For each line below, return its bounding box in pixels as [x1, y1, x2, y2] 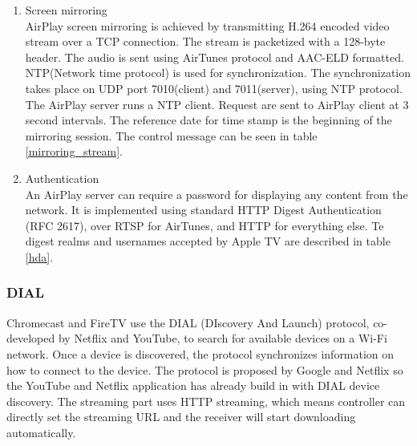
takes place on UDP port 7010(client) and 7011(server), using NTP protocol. [25, 79, 403, 96]
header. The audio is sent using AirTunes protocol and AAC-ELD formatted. [25, 48, 404, 65]
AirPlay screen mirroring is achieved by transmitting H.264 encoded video [25, 17, 390, 34]
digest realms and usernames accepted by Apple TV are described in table [25, 233, 391, 249]
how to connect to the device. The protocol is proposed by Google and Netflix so [6, 361, 403, 378]
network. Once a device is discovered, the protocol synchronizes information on [6, 345, 395, 362]
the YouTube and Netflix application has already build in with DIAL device [6, 377, 380, 394]
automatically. [6, 424, 76, 440]
